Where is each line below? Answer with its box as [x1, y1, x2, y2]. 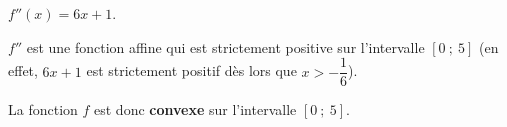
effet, [8, 60, 38, 81]
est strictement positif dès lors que [86, 60, 297, 81]
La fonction [8, 99, 78, 120]
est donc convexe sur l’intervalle [94, 99, 297, 120]
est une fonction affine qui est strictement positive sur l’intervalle [26, 36, 425, 57]
